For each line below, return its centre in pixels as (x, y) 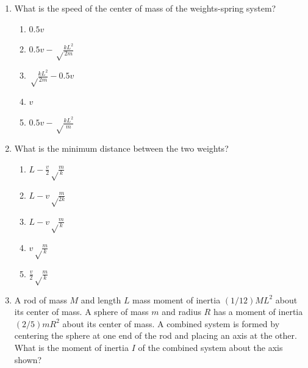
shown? (28, 359)
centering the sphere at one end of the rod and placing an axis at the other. (156, 335)
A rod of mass (41, 299)
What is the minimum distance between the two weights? (121, 148)
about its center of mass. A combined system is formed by (171, 323)
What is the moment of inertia (71, 347)
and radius (181, 312)
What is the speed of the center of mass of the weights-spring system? (145, 8)
